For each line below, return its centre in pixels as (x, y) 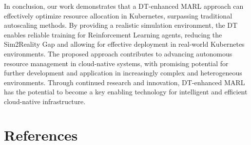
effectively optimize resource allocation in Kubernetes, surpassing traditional (118, 15)
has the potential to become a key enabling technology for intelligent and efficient (126, 92)
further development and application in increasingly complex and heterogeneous (123, 73)
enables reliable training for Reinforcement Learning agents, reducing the (113, 34)
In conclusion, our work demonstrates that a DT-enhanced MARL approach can (124, 6)
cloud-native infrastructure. (45, 101)
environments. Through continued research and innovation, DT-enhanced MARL (125, 82)
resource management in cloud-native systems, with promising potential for (116, 63)
